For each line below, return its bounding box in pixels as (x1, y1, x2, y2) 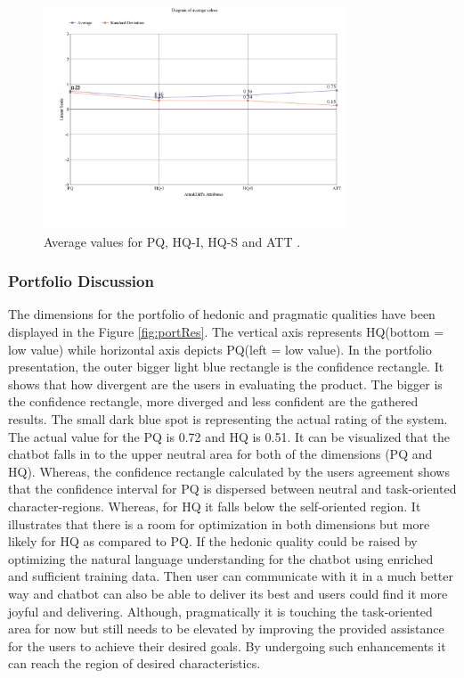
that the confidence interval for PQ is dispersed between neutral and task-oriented (8, 479, 457, 498)
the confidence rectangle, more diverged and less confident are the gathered (8, 392, 419, 411)
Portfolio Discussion (8, 270, 154, 292)
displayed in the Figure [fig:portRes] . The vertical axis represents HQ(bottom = (8, 323, 444, 341)
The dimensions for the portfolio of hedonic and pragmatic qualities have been (8, 305, 436, 323)
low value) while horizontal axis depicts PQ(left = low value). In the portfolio (8, 339, 432, 358)
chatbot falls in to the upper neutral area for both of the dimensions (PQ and (8, 445, 433, 463)
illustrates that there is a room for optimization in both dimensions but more (8, 514, 430, 533)
